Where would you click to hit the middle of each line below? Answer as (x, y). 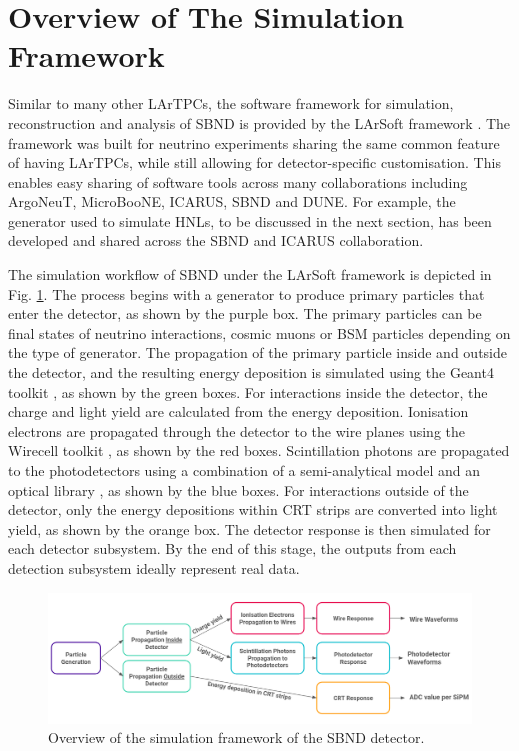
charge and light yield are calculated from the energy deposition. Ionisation (238, 411)
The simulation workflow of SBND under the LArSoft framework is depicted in (250, 274)
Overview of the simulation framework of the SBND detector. (236, 737)
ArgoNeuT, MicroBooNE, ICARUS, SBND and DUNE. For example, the (232, 201)
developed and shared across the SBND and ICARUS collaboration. (216, 240)
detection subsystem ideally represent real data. (154, 567)
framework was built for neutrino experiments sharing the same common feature (254, 142)
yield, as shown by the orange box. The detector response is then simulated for (249, 528)
